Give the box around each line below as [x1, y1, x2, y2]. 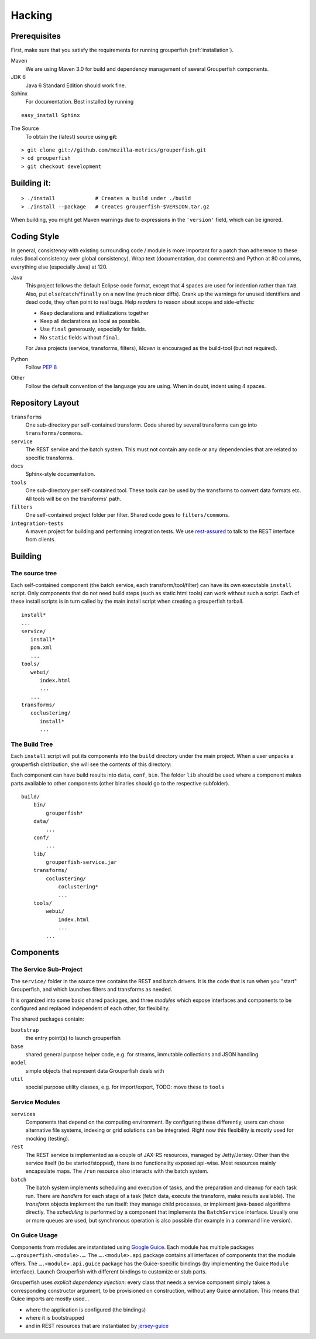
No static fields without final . [40, 334, 120, 341]
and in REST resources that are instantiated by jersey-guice [25, 1323, 169, 1330]
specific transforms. [25, 454, 74, 461]
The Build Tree [11, 740, 53, 749]
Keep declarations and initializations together [40, 309, 149, 316]
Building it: [11, 178, 51, 188]
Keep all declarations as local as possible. [40, 317, 141, 324]
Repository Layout [11, 398, 80, 408]
